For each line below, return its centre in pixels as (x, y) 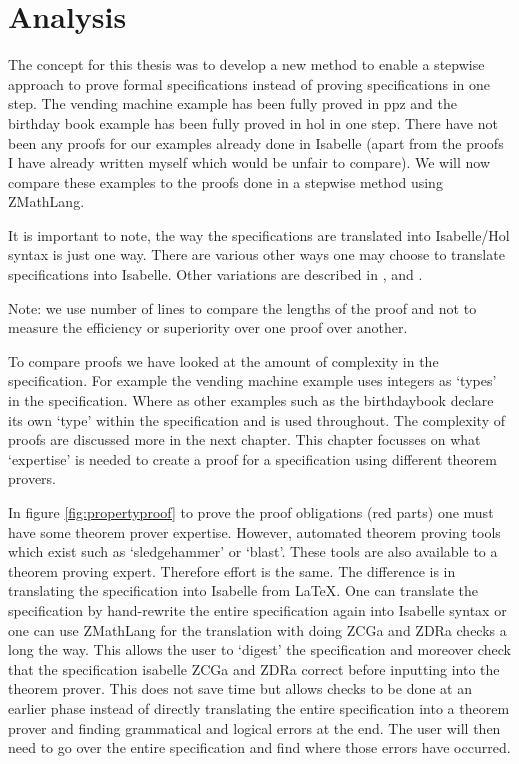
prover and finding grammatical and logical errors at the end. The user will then (254, 727)
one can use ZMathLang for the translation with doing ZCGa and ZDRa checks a (257, 629)
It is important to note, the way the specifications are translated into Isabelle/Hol (259, 234)
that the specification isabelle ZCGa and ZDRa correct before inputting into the (254, 668)
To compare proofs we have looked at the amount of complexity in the (223, 360)
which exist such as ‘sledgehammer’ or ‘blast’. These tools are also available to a (253, 551)
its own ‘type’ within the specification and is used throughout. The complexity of (256, 419)
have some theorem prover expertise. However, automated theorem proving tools (254, 531)
